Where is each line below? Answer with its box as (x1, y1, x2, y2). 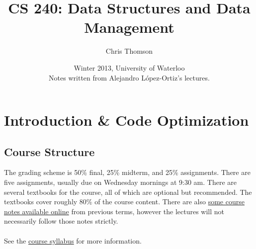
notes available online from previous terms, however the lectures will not (4, 206, 225, 216)
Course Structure (4, 144, 95, 159)
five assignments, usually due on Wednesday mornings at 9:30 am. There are (4, 177, 237, 187)
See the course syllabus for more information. (4, 235, 142, 246)
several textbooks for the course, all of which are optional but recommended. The (4, 186, 252, 197)
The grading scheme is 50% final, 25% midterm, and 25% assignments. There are (4, 167, 251, 177)
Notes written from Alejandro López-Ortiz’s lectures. (49, 72, 210, 83)
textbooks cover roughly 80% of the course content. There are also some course (4, 196, 245, 207)
